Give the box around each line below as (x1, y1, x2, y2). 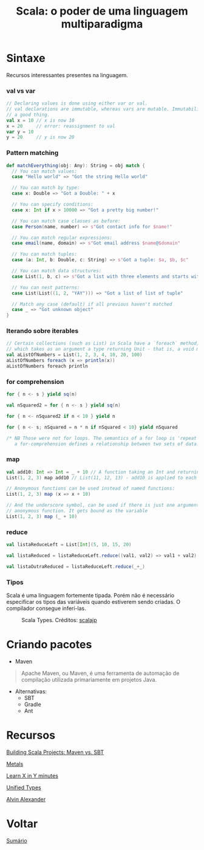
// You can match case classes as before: (12, 218, 121, 224)
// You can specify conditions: (12, 202, 94, 208)
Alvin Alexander (6, 795, 46, 803)
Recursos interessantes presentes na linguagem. (6, 71, 129, 78)
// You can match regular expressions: (12, 235, 113, 241)
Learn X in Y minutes (6, 772, 59, 779)
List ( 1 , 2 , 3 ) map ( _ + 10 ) (6, 513, 78, 519)
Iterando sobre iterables (6, 327, 79, 335)
